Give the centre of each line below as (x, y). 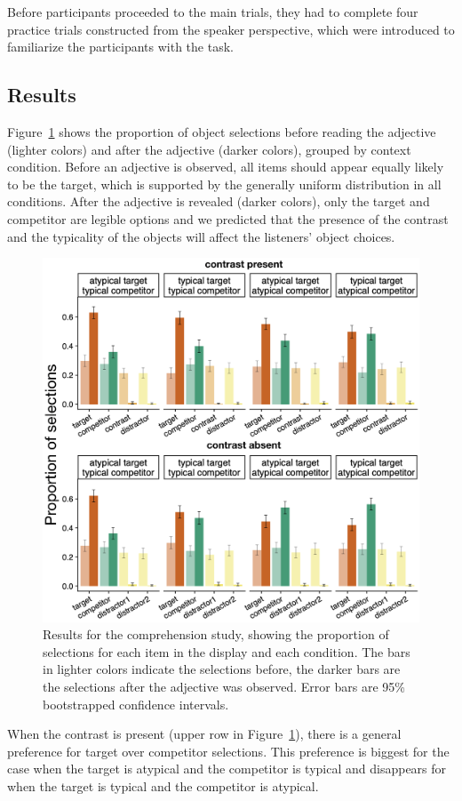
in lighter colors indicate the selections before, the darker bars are (222, 669)
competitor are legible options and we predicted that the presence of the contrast (228, 218)
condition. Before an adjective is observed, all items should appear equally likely (226, 167)
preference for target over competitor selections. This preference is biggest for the (228, 751)
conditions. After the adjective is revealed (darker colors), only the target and (219, 201)
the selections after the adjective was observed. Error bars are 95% (224, 687)
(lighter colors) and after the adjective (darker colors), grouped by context (209, 149)
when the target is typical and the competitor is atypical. (163, 785)
